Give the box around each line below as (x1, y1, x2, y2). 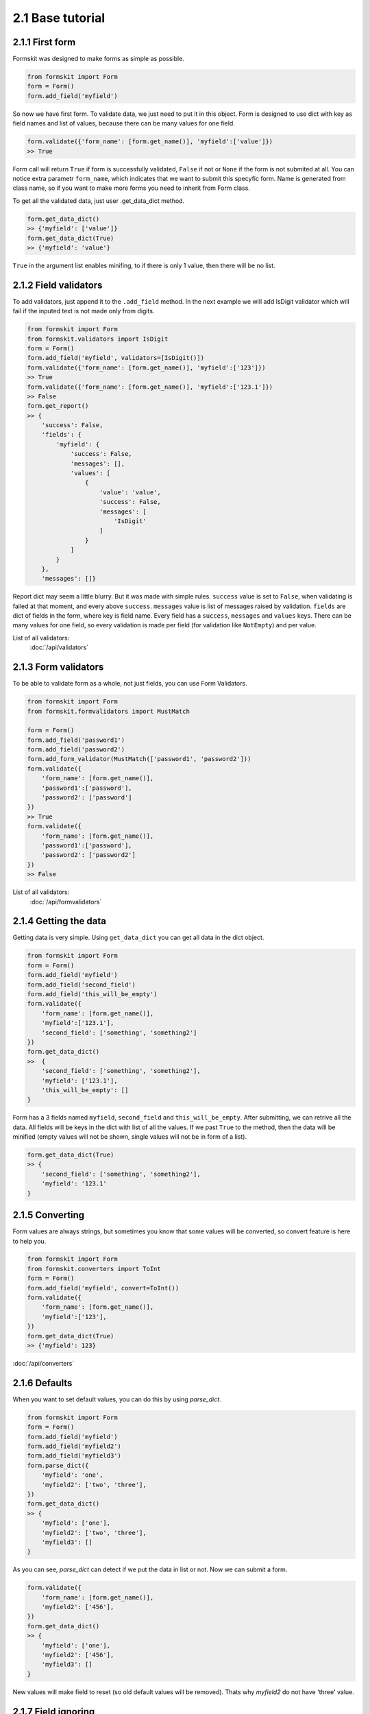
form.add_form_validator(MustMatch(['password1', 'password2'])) (27, 755, 251, 763)
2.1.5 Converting (12, 1209, 85, 1221)
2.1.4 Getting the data (12, 915, 106, 927)
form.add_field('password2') (27, 746, 125, 753)
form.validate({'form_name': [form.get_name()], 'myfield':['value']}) (27, 138, 273, 145)
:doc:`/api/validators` (29, 643, 89, 651)
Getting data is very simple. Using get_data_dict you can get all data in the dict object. (12, 933, 264, 942)
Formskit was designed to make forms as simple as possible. (12, 55, 184, 63)
